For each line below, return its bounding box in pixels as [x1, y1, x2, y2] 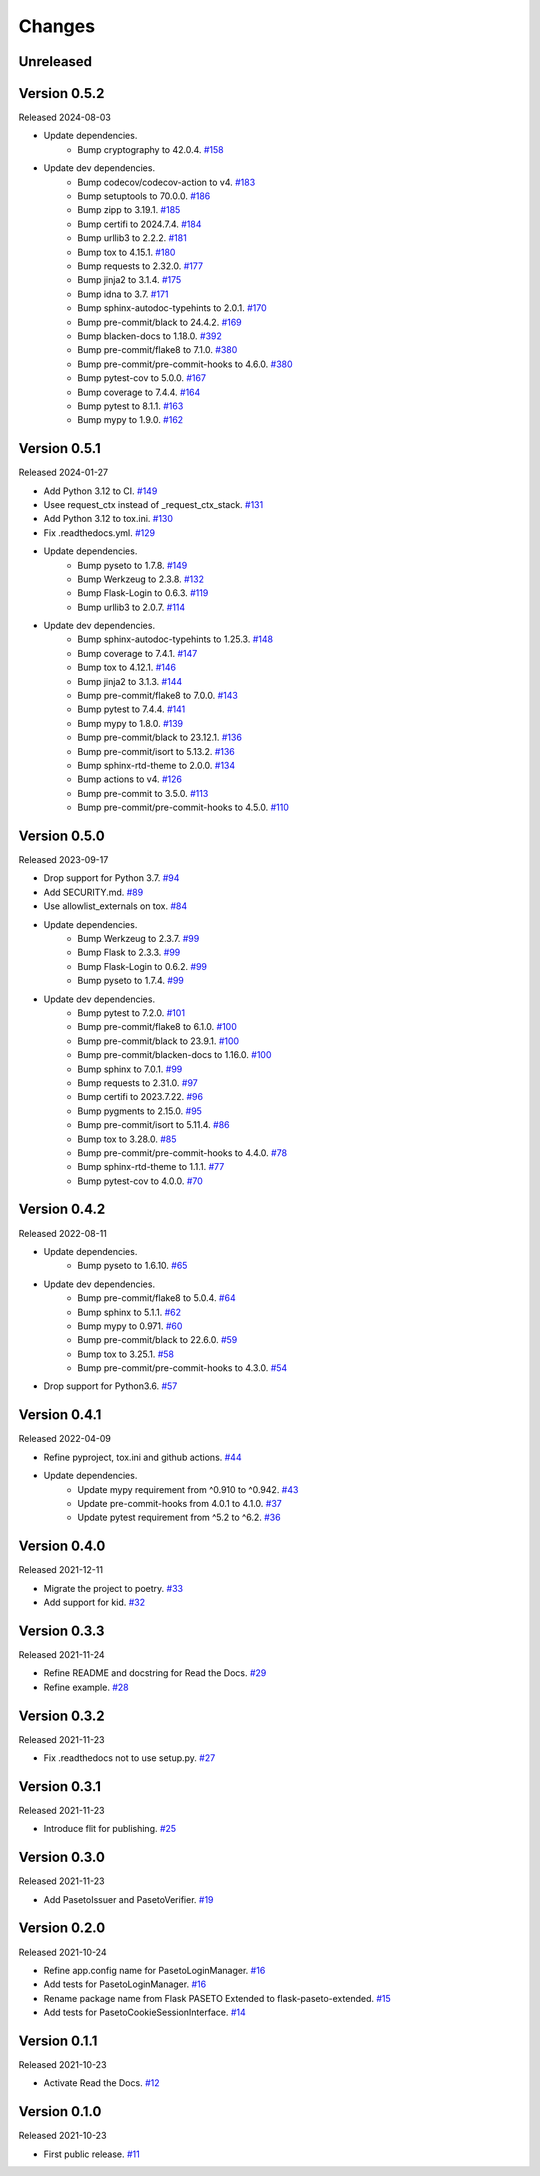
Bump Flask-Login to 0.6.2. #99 [77, 960, 208, 972]
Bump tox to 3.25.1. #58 [77, 1348, 175, 1360]
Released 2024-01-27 [18, 466, 109, 479]
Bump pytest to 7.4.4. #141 [77, 703, 186, 715]
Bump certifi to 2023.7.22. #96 [77, 1091, 204, 1103]
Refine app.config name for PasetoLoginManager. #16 [43, 1964, 266, 1976]
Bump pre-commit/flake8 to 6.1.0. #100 [77, 1021, 237, 1033]
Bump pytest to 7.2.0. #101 [77, 1006, 185, 1019]
